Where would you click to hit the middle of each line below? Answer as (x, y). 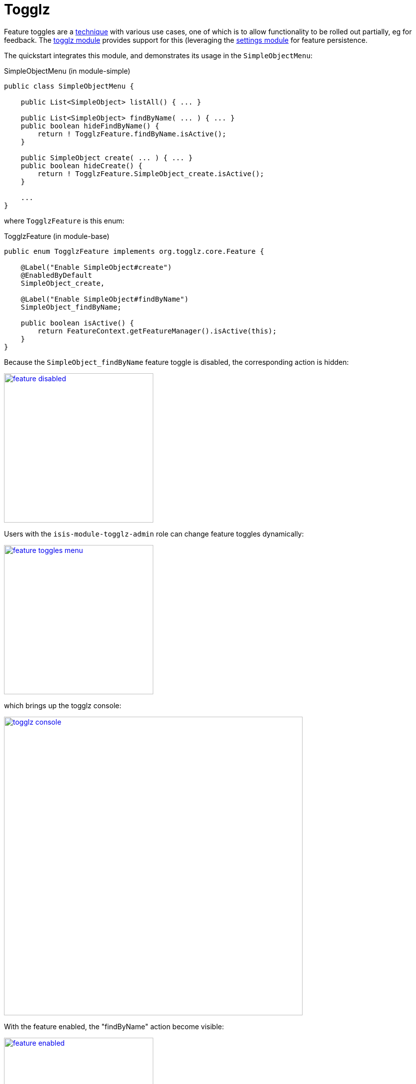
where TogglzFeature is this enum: (64, 220)
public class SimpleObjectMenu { (69, 86)
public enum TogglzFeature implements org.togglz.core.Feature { (134, 251)
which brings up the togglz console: (63, 705)
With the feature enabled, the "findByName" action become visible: (114, 1026)
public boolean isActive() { (77, 323)
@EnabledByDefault (56, 275)
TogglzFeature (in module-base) (57, 236)
